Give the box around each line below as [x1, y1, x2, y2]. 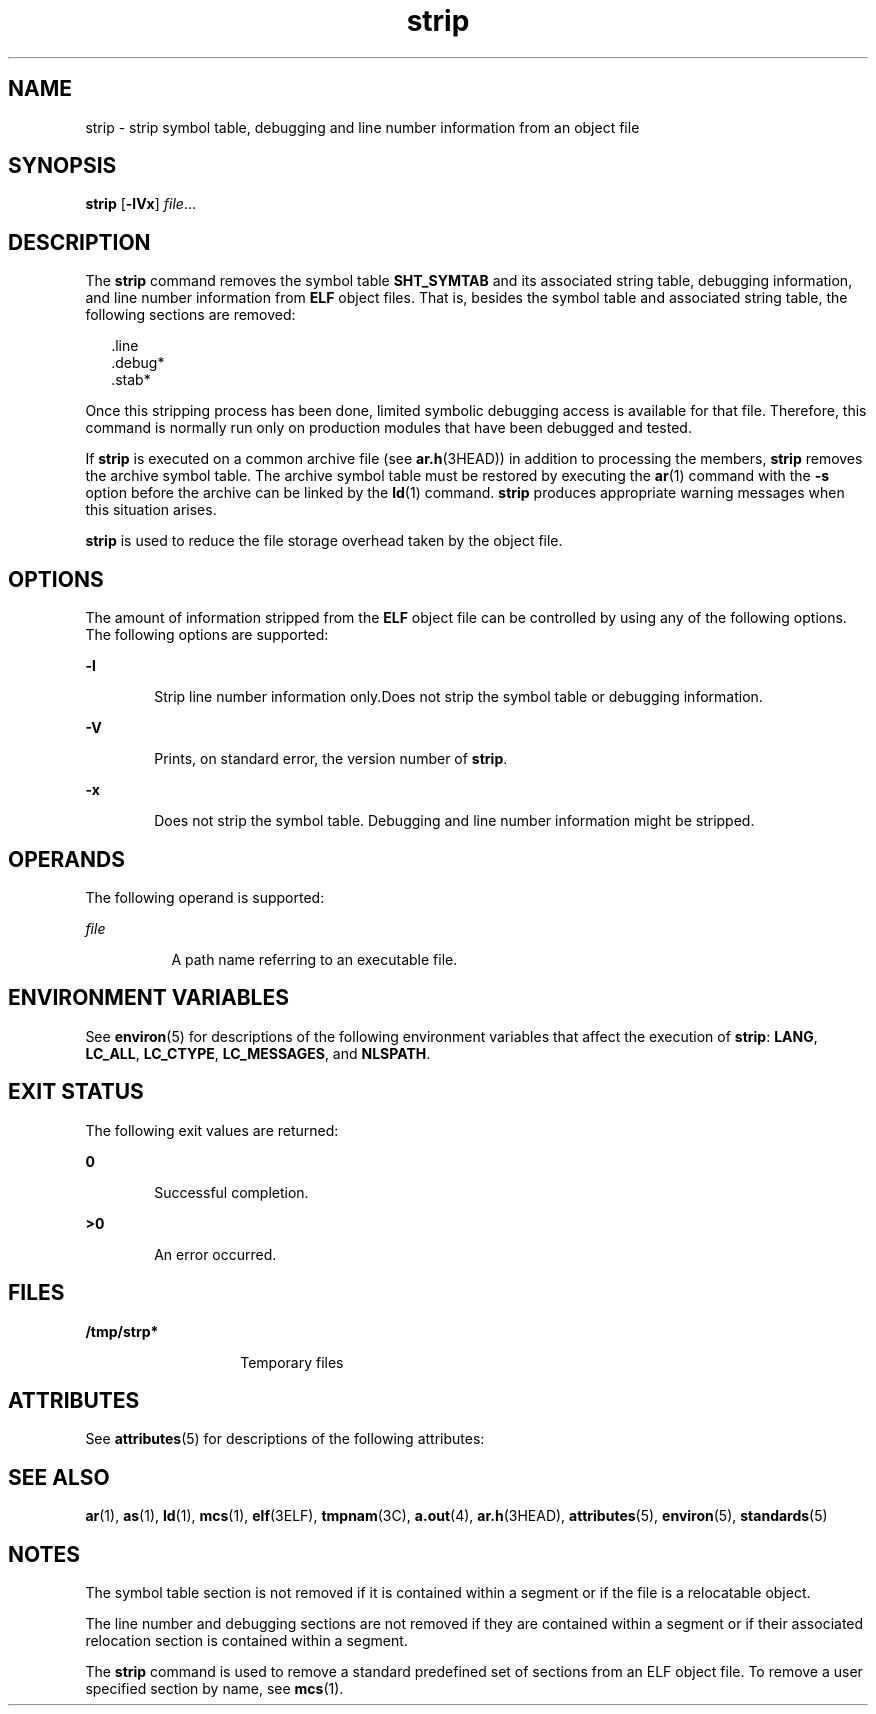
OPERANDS [8, 846, 125, 872]
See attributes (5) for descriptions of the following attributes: [85, 1430, 485, 1448]
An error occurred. [154, 1245, 277, 1263]
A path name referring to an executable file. [171, 950, 458, 968]
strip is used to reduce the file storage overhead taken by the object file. [85, 532, 563, 550]
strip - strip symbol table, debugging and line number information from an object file [85, 118, 640, 136]
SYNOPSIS [8, 153, 117, 179]
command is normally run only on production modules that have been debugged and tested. [85, 419, 692, 437]
